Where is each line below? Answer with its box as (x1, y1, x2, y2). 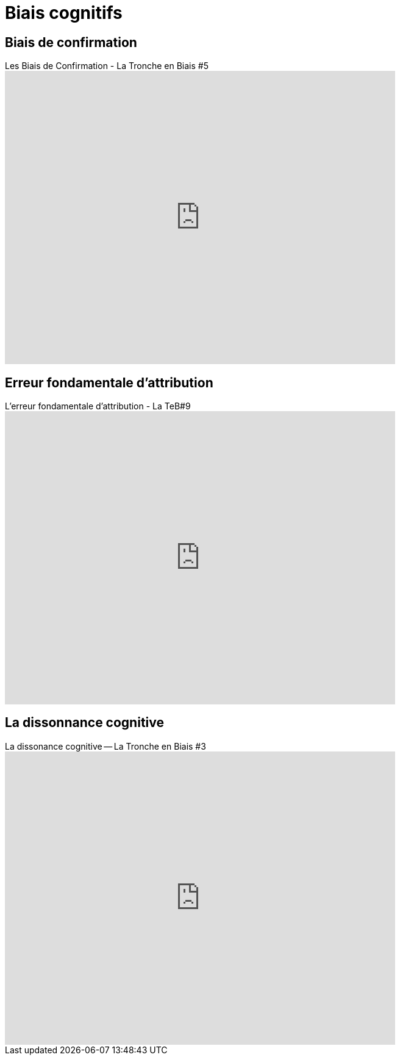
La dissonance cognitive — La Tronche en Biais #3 (5, 740, 206, 751)
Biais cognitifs (5, 2, 123, 23)
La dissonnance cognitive (5, 715, 164, 731)
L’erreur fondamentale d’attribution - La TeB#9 (5, 401, 191, 412)
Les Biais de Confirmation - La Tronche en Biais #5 (5, 60, 209, 71)
